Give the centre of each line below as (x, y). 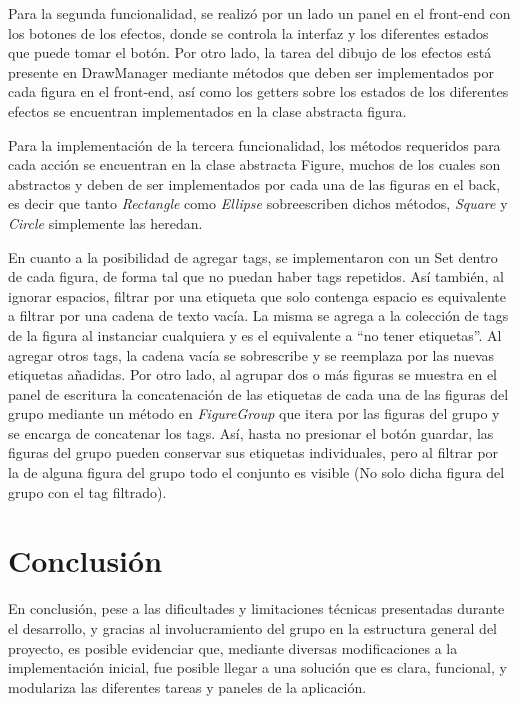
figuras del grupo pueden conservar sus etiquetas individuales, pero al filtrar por (253, 452)
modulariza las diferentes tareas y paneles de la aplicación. (187, 686)
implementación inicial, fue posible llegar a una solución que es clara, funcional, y (257, 667)
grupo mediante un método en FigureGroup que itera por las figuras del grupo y (254, 413)
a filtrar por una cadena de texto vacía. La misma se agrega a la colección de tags (258, 315)
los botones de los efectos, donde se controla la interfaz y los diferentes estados (248, 32)
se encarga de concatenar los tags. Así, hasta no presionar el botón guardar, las (251, 432)
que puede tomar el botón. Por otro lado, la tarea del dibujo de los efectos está (250, 52)
